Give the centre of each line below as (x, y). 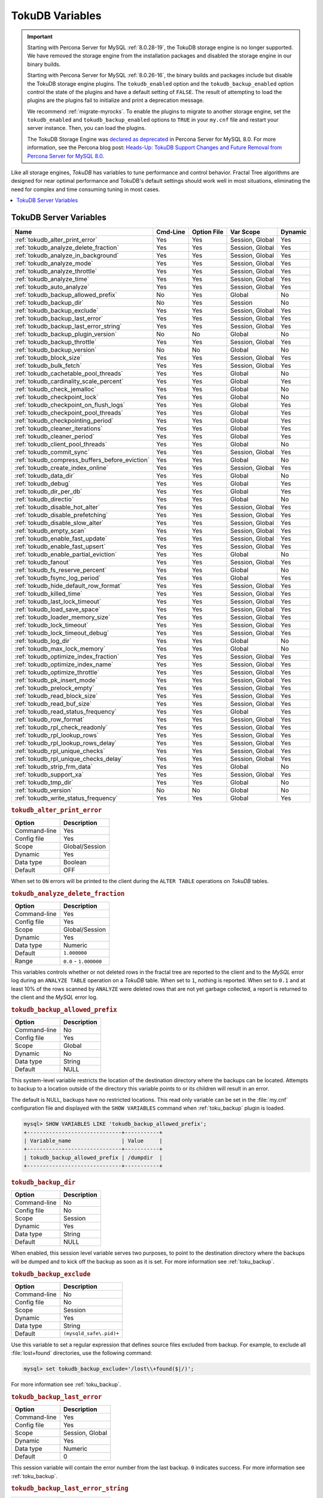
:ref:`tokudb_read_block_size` (56, 696)
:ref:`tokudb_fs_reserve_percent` (61, 570)
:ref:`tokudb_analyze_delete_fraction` (67, 247)
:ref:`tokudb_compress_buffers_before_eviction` (82, 460)
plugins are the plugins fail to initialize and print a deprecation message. (116, 100)
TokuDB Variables (56, 16)
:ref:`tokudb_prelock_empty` (54, 688)
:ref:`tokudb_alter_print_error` (56, 240)
